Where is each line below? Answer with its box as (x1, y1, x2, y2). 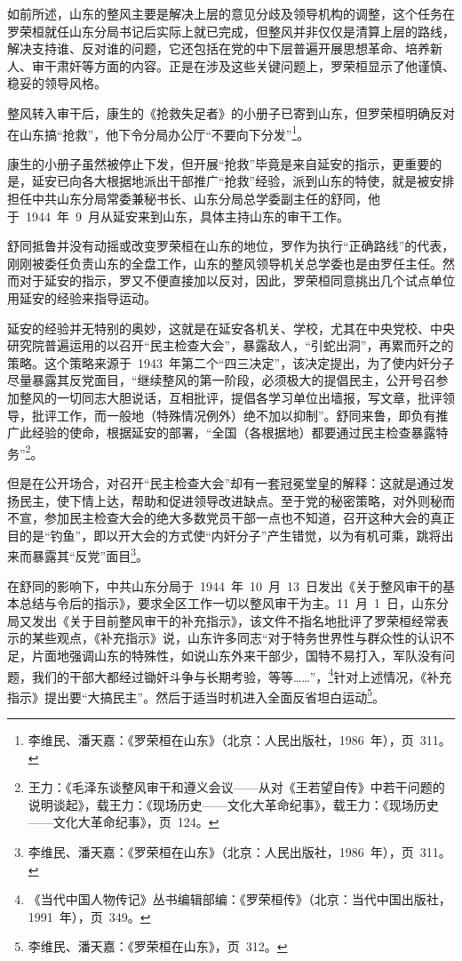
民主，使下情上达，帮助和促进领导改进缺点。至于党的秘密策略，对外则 (19, 491, 430, 509)
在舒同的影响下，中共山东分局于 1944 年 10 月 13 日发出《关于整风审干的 (7, 576, 442, 595)
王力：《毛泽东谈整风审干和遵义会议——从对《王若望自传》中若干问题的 (28, 778, 445, 797)
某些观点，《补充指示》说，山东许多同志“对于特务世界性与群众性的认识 (31, 629, 442, 647)
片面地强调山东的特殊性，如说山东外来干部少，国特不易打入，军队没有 (31, 645, 442, 664)
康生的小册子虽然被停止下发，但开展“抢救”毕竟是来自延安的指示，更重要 (7, 154, 430, 172)
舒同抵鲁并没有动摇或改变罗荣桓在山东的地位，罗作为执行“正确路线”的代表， (7, 236, 455, 255)
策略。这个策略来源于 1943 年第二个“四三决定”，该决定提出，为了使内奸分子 (7, 353, 455, 372)
